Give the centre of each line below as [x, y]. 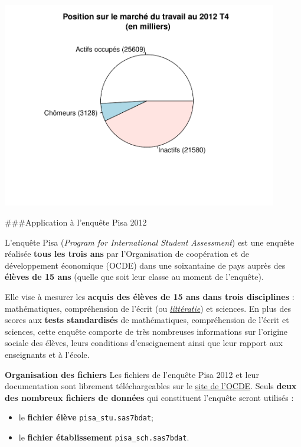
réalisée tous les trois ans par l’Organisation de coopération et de [127, 254]
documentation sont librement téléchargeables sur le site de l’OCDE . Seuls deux [151, 386]
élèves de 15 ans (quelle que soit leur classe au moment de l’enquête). [134, 277]
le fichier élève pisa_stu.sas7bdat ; [86, 417]
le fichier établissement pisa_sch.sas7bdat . [104, 437]
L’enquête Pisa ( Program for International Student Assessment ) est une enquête [150, 242]
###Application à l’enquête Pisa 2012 [76, 222]
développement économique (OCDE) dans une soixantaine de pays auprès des [145, 265]
